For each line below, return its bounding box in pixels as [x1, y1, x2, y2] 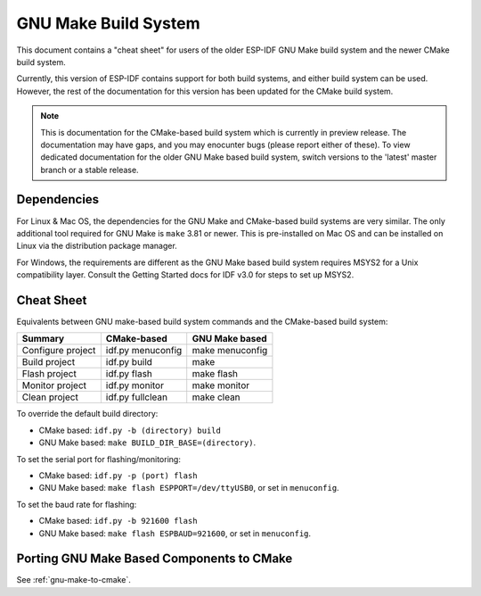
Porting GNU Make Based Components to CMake [16, 551, 293, 567]
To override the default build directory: [16, 409, 159, 419]
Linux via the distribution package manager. [16, 241, 177, 252]
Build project [21, 356, 76, 368]
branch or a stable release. [40, 164, 139, 175]
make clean [192, 391, 240, 403]
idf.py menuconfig [105, 344, 183, 357]
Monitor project [21, 379, 87, 392]
